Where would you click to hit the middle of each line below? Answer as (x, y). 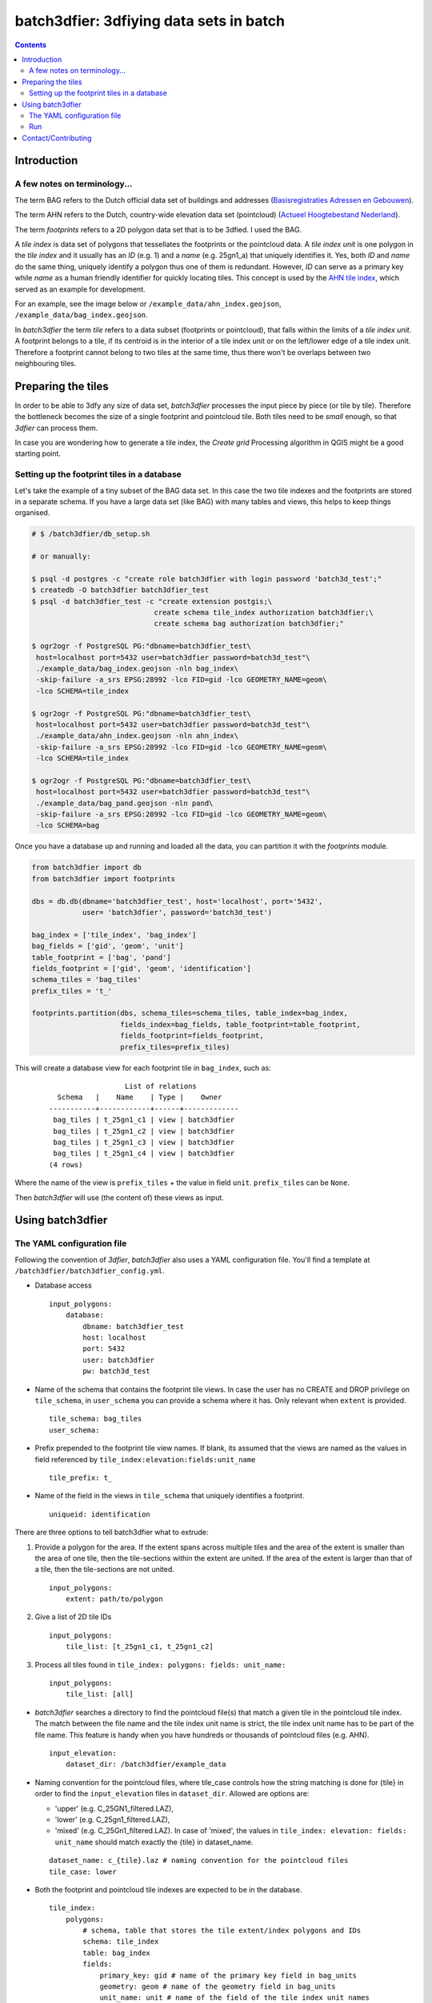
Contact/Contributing (57, 138)
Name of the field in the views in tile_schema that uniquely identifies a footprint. (170, 1496)
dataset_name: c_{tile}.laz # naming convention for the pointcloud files (199, 1860)
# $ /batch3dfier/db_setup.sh (91, 534)
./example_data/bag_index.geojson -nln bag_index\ (138, 668)
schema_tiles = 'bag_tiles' (86, 980)
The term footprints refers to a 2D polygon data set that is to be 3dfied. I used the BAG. (158, 229)
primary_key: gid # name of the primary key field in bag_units (228, 1975)
